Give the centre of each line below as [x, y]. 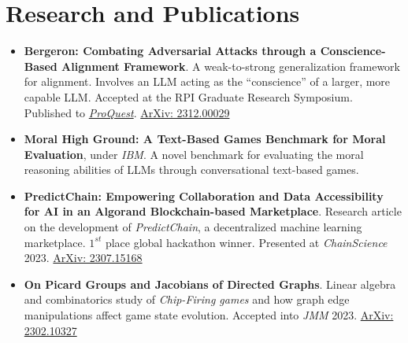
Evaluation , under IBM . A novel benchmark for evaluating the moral [194, 154]
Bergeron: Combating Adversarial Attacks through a [170, 51]
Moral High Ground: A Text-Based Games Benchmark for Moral [205, 139]
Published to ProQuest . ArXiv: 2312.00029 [127, 112]
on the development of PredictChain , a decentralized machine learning [193, 227]
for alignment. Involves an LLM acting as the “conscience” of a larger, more [207, 81]
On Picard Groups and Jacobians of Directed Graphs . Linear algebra [210, 284]
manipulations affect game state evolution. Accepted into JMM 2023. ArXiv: [209, 315]
